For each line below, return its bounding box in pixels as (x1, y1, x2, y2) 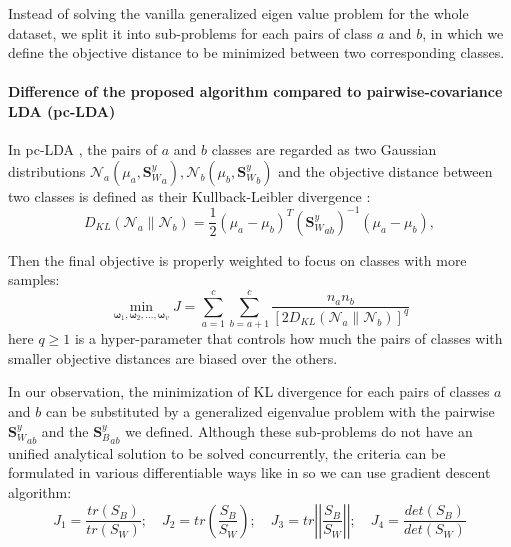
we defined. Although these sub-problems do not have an (125, 420, 473, 441)
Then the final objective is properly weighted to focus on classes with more (8, 249, 467, 270)
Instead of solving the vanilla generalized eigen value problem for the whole (8, 3, 469, 23)
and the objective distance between (278, 160, 493, 181)
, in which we (422, 22, 504, 43)
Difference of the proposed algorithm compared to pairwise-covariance (8, 81, 503, 102)
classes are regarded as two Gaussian (211, 139, 437, 160)
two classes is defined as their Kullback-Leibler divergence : (8, 185, 371, 206)
